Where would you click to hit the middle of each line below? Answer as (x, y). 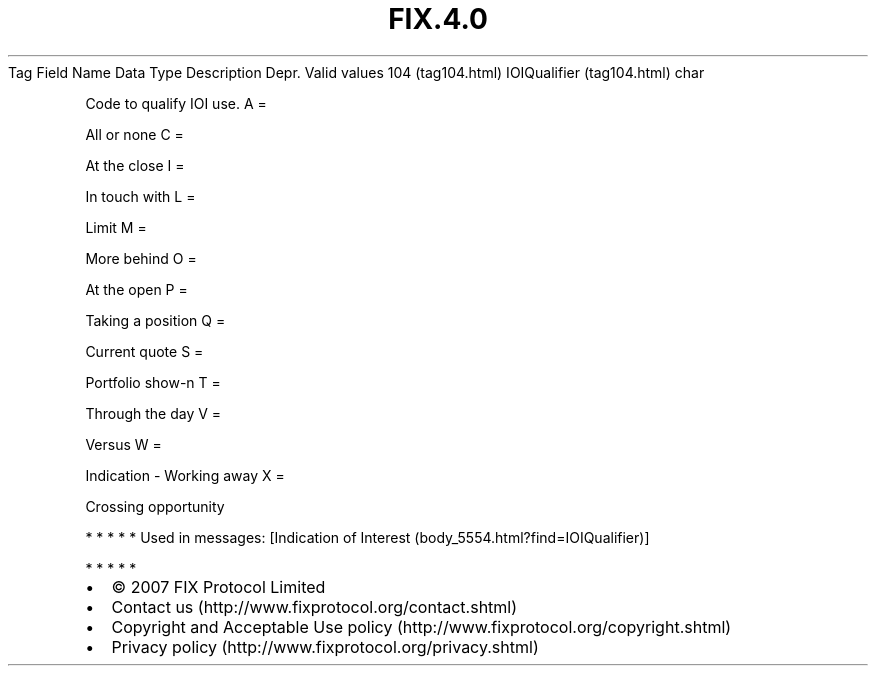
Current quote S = (144, 351)
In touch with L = (140, 196)
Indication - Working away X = (185, 475)
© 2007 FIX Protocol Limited (218, 586)
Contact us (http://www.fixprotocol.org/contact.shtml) (314, 606)
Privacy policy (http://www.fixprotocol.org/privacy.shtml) (325, 646)
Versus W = (123, 444)
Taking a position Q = (155, 320)
